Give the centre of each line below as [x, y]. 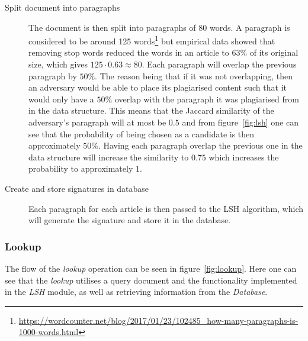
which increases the [244, 157]
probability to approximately [81, 168]
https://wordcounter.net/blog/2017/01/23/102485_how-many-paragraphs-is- [158, 320]
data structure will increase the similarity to [109, 157]
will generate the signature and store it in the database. [130, 220]
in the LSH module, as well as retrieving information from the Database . [136, 292]
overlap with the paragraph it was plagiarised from [207, 99]
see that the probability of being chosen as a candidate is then [142, 133]
